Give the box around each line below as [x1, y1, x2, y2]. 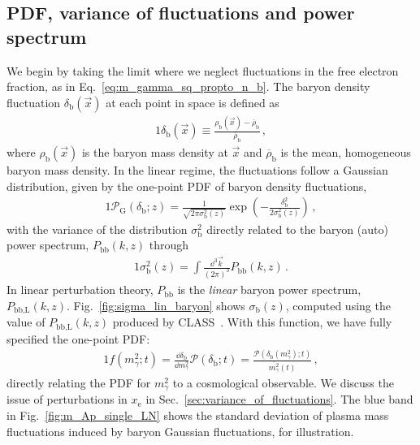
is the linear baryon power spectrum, [177, 281, 362, 298]
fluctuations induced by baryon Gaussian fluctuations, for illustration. [6, 422, 354, 439]
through [149, 236, 189, 253]
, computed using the [285, 296, 391, 313]
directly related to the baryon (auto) [206, 220, 388, 237]
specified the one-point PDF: [6, 330, 150, 347]
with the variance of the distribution [6, 220, 188, 237]
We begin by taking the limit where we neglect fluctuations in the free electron [6, 62, 399, 79]
